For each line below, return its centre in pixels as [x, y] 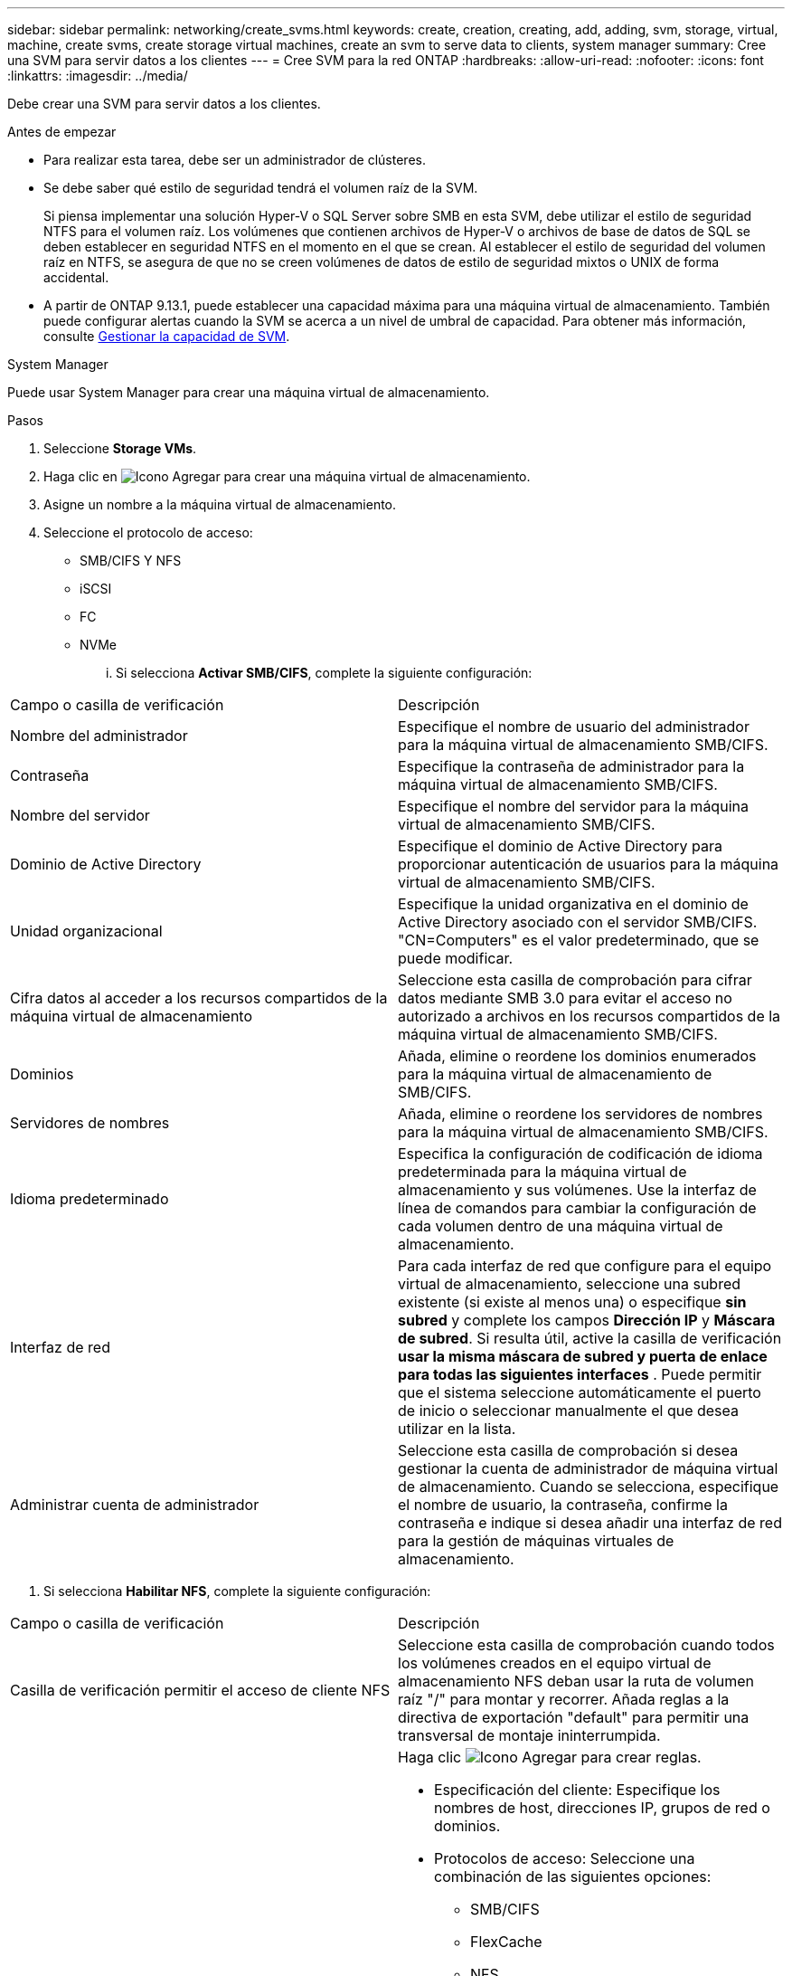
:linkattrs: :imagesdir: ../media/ [98, 76]
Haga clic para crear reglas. [550, 1757]
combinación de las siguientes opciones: [573, 1876]
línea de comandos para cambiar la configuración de [577, 1208]
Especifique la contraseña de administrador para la [571, 766]
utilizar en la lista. [457, 1429]
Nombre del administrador [99, 736]
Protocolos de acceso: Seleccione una [565, 1858]
